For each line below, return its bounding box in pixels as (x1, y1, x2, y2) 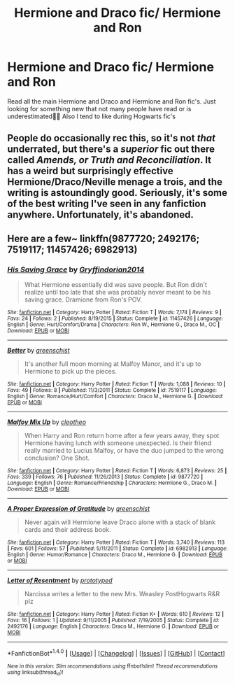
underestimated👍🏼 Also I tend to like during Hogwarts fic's (7, 112, 176, 120)
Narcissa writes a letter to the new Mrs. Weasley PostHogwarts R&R (24, 590, 220, 598)
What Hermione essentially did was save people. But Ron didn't (24, 281, 208, 289)
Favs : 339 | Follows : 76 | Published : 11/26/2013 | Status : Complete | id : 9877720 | (7, 474, 204, 481)
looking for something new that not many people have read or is (7, 104, 192, 113)
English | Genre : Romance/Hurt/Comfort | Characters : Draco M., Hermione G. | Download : (7, 393, 224, 400)
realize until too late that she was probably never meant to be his (24, 288, 211, 297)
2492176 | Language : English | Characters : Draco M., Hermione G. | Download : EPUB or (7, 623, 219, 631)
